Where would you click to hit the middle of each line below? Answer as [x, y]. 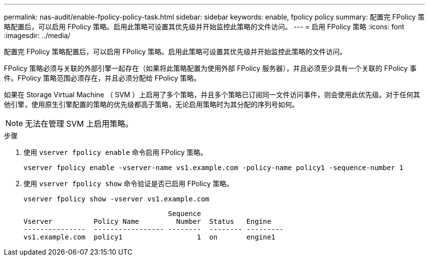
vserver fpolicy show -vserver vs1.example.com [117, 199]
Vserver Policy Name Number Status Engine [147, 221]
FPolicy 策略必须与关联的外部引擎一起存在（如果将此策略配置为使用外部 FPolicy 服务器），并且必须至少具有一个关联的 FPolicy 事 [210, 68]
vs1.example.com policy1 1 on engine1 [150, 237]
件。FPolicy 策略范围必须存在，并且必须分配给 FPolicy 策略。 [102, 78]
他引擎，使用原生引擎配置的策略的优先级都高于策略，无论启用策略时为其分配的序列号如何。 [151, 104]
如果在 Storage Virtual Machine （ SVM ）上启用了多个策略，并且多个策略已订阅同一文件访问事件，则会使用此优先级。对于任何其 [212, 95]
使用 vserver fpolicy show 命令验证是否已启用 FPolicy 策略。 [129, 184]
